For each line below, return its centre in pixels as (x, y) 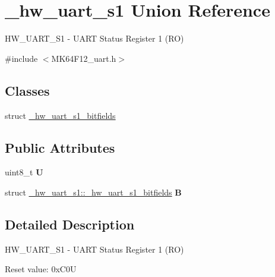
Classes (27, 90)
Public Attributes (60, 147)
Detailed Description (70, 224)
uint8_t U (24, 172)
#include (21, 58)
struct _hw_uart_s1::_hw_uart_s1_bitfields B (93, 192)
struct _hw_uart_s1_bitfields (60, 115)
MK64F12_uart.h (84, 58)
